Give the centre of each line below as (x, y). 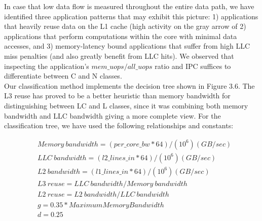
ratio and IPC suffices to (193, 66)
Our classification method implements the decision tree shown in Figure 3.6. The (129, 85)
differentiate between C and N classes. (63, 76)
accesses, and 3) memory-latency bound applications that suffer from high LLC (127, 46)
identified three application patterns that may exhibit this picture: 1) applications (131, 16)
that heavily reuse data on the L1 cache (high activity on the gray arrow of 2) (125, 26)
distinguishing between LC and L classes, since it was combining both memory (126, 105)
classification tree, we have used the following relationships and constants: (119, 125)
